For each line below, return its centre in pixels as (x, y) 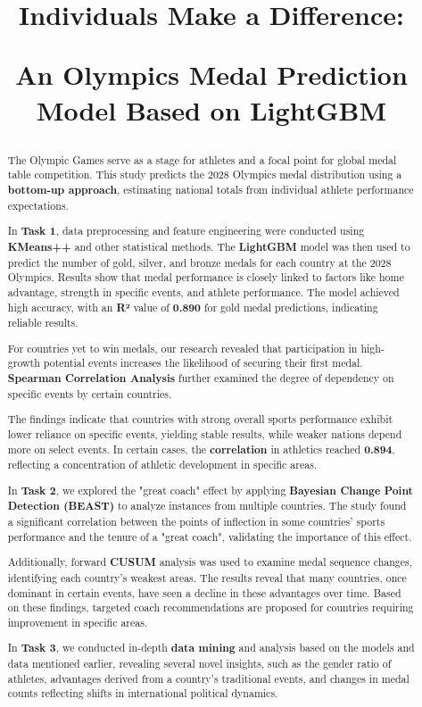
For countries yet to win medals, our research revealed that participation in (182, 348)
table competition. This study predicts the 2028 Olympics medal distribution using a (205, 175)
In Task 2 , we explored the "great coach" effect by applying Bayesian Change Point (210, 490)
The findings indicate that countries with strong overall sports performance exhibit (200, 419)
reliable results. (43, 323)
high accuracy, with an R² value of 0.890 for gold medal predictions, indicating (193, 307)
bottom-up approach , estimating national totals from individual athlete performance (211, 190)
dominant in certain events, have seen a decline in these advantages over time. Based (204, 592)
